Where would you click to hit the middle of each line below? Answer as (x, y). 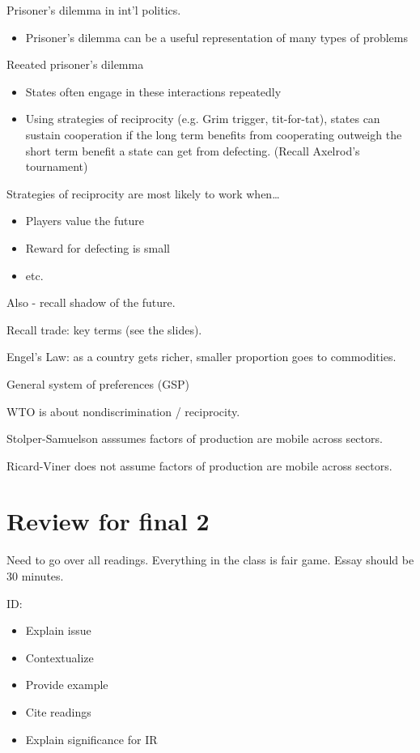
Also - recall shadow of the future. (91, 302)
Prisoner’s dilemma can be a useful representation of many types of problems (216, 37)
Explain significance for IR (91, 739)
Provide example (67, 685)
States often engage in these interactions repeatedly (153, 91)
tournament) (57, 166)
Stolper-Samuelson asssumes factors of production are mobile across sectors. (195, 438)
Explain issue (58, 630)
